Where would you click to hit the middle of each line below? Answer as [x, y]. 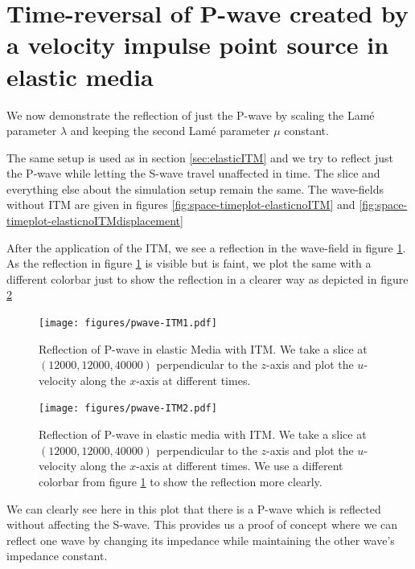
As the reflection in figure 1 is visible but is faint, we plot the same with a [189, 263]
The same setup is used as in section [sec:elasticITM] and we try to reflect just [200, 157]
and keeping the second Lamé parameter [170, 131]
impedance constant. [57, 556]
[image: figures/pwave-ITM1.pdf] [128, 323]
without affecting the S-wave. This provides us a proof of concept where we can [202, 524]
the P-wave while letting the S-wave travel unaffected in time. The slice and [193, 173]
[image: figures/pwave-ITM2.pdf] [128, 409]
